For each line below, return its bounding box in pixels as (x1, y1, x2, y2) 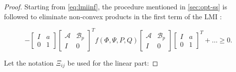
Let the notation (4, 57, 54, 68)
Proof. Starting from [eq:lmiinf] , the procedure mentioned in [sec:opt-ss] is (4, 1, 227, 11)
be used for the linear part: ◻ (67, 57, 158, 68)
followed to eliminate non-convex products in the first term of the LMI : (4, 11, 222, 21)
